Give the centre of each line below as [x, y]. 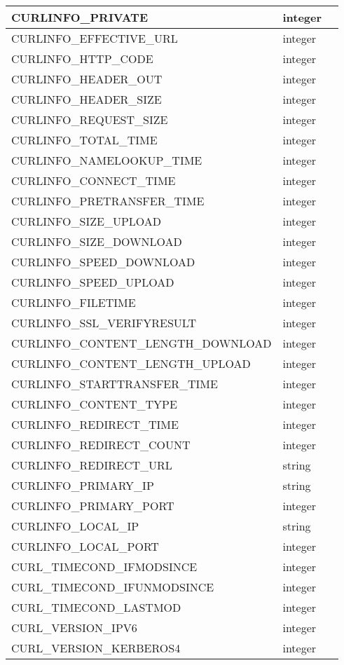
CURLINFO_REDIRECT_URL [92, 465]
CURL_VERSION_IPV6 [74, 628]
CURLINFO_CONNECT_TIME [94, 180]
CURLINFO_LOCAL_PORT [85, 546]
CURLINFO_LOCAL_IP [75, 526]
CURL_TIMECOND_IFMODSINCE [104, 567]
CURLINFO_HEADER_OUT [87, 79]
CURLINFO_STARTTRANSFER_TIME [115, 384]
